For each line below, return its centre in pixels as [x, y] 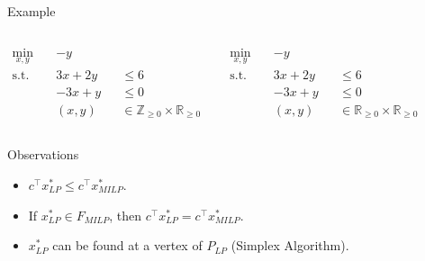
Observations [43, 154]
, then [126, 215]
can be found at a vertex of [127, 245]
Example [32, 11]
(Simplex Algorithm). [290, 245]
